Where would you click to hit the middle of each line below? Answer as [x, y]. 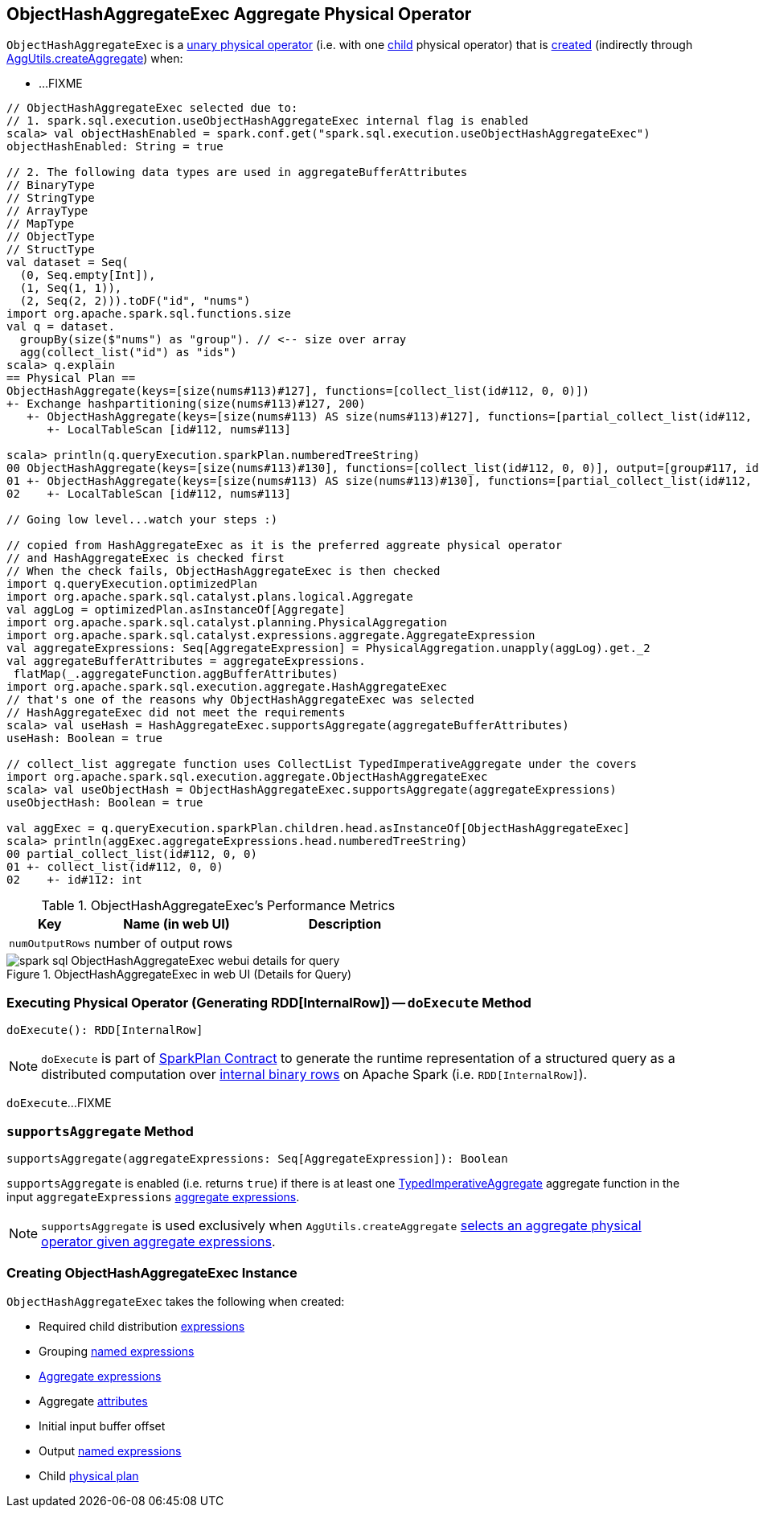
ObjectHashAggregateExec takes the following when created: [176, 1301]
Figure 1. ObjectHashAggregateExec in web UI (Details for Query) [179, 974]
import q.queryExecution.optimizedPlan [132, 584]
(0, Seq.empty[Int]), [88, 275]
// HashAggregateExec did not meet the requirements [176, 713]
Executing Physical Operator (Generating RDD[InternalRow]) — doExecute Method [269, 1002]
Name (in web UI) [176, 924]
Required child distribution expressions [142, 1326]
